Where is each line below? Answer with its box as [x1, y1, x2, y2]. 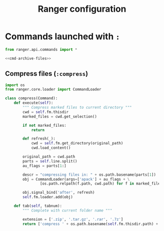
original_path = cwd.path [22, 154, 76, 159]
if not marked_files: [22, 123, 67, 128]
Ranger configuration [38, 3, 126, 15]
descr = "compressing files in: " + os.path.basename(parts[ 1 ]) [22, 172, 156, 177]
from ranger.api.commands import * [5, 47, 78, 52]
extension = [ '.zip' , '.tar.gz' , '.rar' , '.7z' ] [22, 217, 123, 222]
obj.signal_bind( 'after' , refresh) [22, 190, 95, 195]
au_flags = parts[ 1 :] [22, 163, 67, 168]
